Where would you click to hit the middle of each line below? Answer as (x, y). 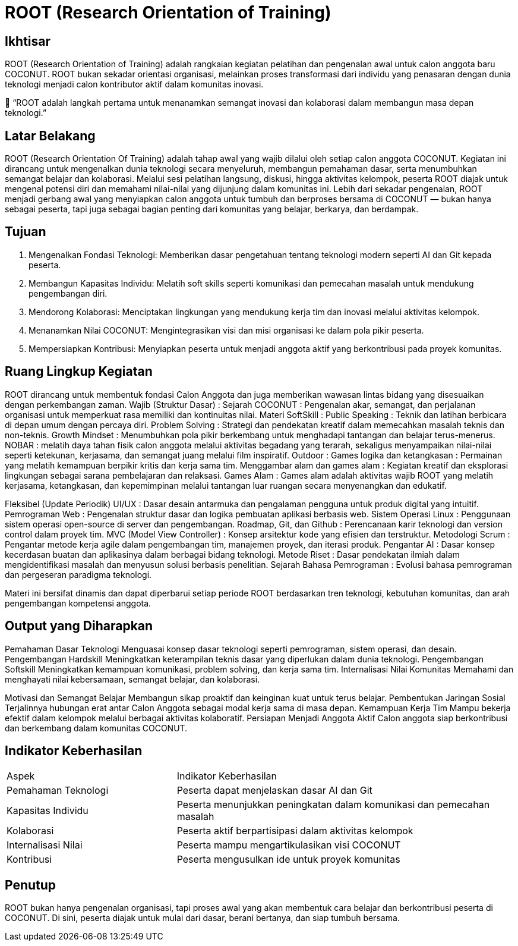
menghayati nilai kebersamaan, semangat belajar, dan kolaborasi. (132, 679)
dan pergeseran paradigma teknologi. (78, 574)
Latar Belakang (50, 136)
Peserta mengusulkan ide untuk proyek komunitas (288, 859)
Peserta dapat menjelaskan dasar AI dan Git (274, 791)
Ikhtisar (28, 41)
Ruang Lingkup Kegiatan (79, 372)
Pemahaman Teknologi (58, 791)
